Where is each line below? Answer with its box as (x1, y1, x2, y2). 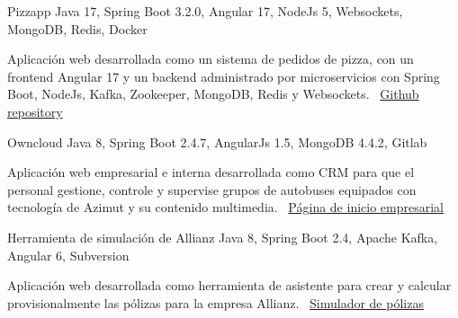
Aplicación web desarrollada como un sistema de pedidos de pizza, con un (7, 49, 414, 68)
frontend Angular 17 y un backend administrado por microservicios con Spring (7, 66, 440, 85)
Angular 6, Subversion (7, 245, 130, 264)
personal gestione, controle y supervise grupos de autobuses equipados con (7, 180, 417, 199)
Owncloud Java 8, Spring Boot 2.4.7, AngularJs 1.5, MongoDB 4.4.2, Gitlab (7, 132, 427, 151)
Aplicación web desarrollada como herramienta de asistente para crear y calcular (7, 276, 452, 295)
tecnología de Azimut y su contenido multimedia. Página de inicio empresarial (7, 198, 444, 216)
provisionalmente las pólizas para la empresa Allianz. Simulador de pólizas (7, 293, 424, 312)
